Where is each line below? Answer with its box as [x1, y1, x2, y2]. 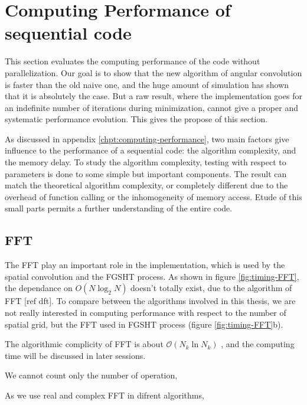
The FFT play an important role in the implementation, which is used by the [5, 259, 285, 271]
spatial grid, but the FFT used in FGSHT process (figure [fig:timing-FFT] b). [5, 318, 283, 330]
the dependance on [5, 282, 73, 294]
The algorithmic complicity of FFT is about [5, 338, 164, 350]
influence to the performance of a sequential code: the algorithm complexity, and [5, 144, 296, 156]
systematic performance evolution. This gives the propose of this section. [5, 113, 268, 125]
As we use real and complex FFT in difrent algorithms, [5, 388, 204, 401]
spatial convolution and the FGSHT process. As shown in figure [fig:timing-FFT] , [5, 270, 299, 282]
